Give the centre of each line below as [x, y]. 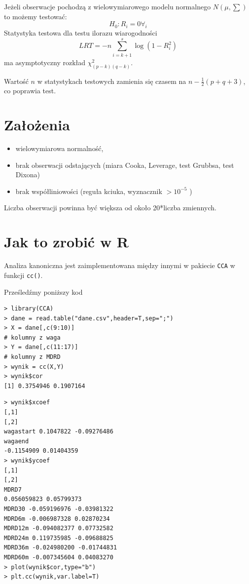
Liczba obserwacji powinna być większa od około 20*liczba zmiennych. [110, 208]
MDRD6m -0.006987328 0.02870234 [57, 519]
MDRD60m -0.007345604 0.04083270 [59, 557]
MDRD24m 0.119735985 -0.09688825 [59, 538]
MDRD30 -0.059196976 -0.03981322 [59, 509]
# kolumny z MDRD [32, 357]
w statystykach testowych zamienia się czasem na [112, 81]
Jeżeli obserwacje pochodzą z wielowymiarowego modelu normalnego [107, 6]
